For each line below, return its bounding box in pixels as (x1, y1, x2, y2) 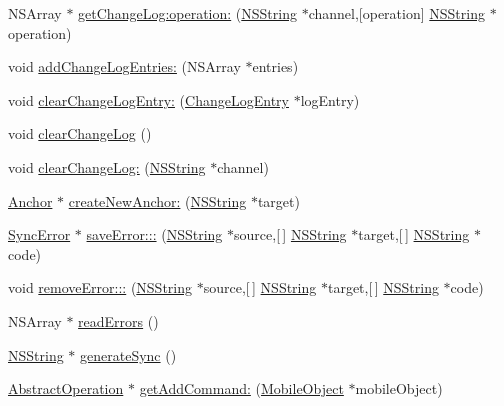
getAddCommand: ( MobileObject (139, 378, 344, 399)
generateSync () (80, 344, 177, 365)
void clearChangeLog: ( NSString (8, 156, 206, 177)
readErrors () (78, 310, 159, 331)
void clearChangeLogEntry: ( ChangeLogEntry (8, 89, 289, 110)
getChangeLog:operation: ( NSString (78, 3, 297, 23)
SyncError (8, 224, 71, 245)
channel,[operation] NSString (308, 3, 485, 23)
